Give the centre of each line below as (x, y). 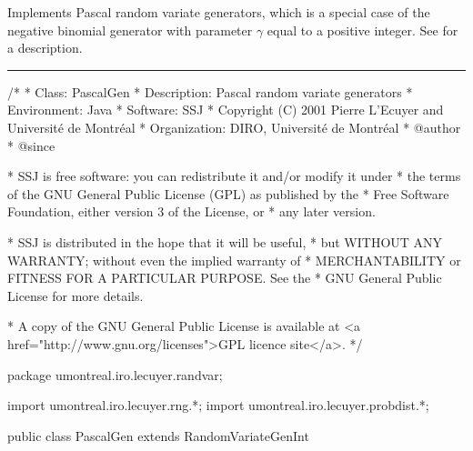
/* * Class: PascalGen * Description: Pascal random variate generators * (210, 91)
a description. (45, 48)
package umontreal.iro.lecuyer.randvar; (115, 374)
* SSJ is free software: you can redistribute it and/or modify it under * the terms (234, 176)
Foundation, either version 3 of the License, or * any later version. (191, 211)
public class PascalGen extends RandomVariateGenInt (158, 435)
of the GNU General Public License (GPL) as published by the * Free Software (228, 193)
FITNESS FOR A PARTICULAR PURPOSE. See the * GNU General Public (225, 278)
